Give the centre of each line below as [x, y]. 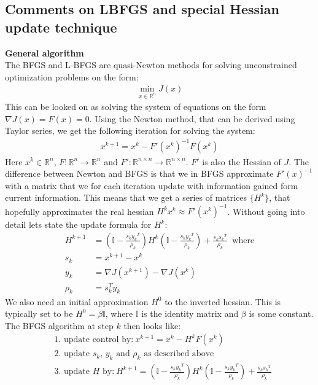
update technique [61, 27]
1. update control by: [94, 340]
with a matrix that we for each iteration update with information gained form [152, 185]
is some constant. [281, 313]
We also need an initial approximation [77, 301]
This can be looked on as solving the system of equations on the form [136, 107]
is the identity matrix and [190, 313]
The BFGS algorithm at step [59, 325]
